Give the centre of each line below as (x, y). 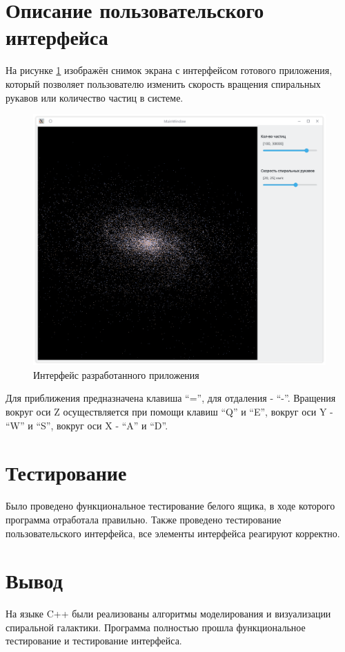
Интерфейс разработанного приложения (116, 374)
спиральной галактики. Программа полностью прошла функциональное (156, 627)
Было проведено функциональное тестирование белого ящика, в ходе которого (170, 506)
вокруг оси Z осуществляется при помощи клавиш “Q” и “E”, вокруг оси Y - (169, 411)
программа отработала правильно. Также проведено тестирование (144, 519)
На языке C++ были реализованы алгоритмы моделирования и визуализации (168, 614)
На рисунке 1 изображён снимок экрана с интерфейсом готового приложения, (169, 70)
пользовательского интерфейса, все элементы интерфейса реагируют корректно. (173, 533)
